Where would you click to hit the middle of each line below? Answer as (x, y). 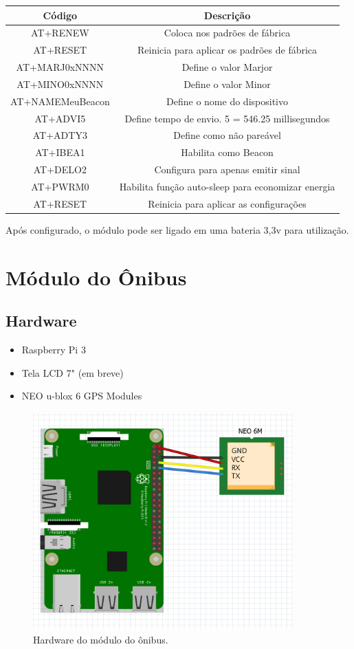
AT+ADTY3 (60, 135)
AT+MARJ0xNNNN (60, 67)
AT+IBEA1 (60, 152)
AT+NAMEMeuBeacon (60, 101)
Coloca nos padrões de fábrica (227, 33)
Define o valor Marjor (227, 67)
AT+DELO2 (60, 169)
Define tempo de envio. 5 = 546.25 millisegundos (227, 118)
